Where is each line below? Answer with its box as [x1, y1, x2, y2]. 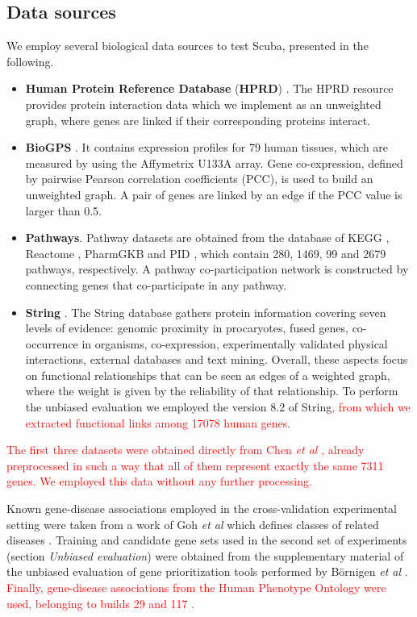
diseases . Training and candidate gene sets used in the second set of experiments [6, 532, 407, 548]
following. [6, 52, 54, 69]
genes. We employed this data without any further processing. [6, 473, 312, 490]
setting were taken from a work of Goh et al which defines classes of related [6, 515, 379, 532]
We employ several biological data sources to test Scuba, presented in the [6, 37, 369, 54]
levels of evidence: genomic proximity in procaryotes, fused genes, [25, 319, 348, 336]
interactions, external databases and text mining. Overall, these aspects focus [25, 351, 408, 368]
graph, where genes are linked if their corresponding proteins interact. [25, 111, 370, 128]
